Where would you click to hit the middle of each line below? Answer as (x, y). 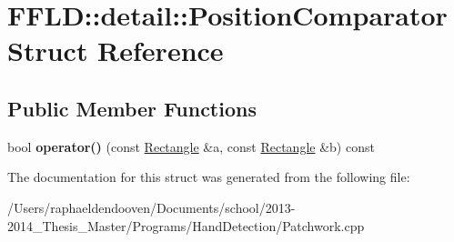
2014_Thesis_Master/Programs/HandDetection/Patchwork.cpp (186, 225)
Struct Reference (116, 50)
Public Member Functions (132, 108)
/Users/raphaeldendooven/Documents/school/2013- (151, 207)
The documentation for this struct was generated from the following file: (209, 177)
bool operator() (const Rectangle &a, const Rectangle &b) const (191, 146)
